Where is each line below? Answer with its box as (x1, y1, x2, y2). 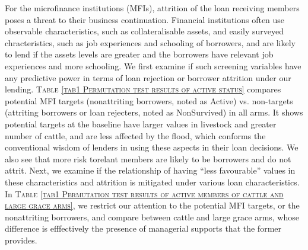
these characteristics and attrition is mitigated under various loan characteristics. (5, 175, 300, 188)
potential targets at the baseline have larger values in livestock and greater (5, 117, 277, 130)
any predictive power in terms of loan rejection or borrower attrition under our (5, 71, 291, 84)
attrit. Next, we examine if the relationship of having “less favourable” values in (5, 164, 296, 177)
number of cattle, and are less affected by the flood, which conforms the (5, 129, 266, 142)
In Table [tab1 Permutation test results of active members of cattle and (5, 187, 284, 200)
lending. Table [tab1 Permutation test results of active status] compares (5, 83, 281, 95)
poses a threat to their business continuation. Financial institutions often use (5, 13, 285, 25)
